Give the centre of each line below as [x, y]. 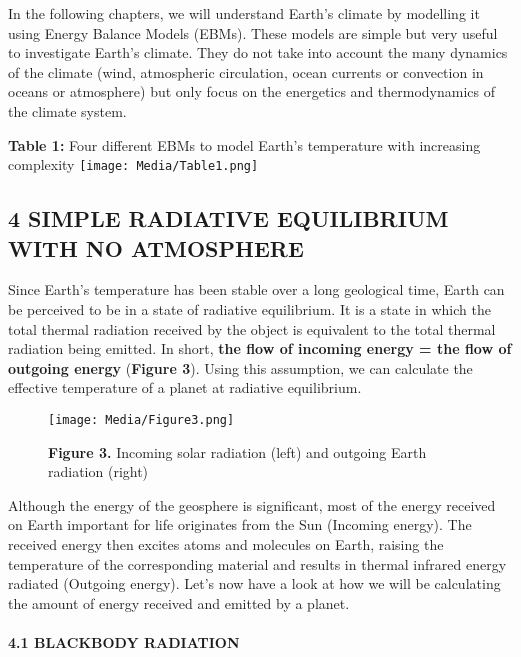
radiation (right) [98, 471]
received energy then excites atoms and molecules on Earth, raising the [226, 544]
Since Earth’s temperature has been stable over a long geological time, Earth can [256, 289]
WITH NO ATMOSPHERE [156, 247]
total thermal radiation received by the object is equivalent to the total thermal [252, 328]
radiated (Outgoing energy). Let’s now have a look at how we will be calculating [254, 583]
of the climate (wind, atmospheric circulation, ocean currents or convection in [246, 71]
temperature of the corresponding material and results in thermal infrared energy [257, 563]
